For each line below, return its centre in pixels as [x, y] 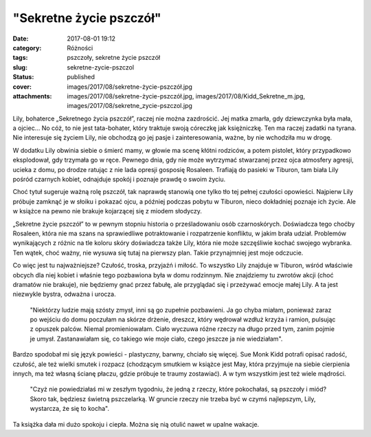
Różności [80, 47]
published [81, 77]
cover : [22, 87]
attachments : [32, 96]
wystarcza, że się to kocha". [70, 409]
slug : [20, 67]
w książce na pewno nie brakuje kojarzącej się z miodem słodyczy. [107, 211]
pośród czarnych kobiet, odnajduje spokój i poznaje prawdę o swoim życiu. [119, 180]
